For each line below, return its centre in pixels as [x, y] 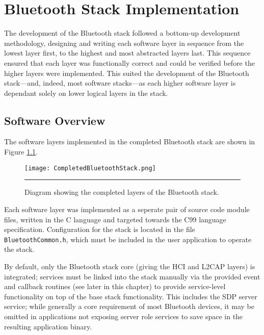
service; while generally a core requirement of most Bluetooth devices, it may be [129, 306]
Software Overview [55, 120]
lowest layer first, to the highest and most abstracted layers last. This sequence [127, 53]
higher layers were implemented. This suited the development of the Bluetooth [127, 73]
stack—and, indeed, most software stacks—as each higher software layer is [120, 83]
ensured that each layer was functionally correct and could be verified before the [129, 62]
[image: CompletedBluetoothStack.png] [90, 168]
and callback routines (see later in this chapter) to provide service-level [115, 286]
